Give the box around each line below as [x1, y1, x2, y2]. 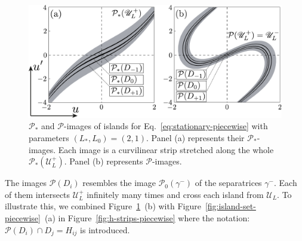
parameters [29, 132, 69, 144]
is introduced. [80, 223, 130, 236]
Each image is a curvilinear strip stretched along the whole [58, 143, 274, 155]
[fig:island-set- [205, 200, 256, 212]
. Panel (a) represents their [146, 132, 245, 144]
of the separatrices [195, 176, 262, 189]
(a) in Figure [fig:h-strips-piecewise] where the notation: [44, 211, 250, 224]
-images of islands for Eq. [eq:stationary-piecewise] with [63, 120, 268, 132]
